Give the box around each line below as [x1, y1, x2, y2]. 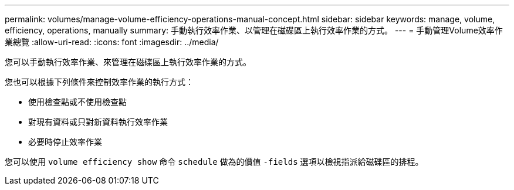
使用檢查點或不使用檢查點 [28, 97, 127, 107]
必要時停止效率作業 [28, 137, 102, 147]
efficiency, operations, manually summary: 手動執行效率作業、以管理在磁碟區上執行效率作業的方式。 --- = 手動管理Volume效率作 [5, 25, 503, 35]
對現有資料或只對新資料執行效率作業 [28, 117, 168, 127]
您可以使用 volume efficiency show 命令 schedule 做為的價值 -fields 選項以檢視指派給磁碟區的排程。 [5, 157, 424, 167]
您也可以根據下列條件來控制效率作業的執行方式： [5, 77, 194, 87]
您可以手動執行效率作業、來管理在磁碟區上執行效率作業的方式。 [5, 57, 251, 67]
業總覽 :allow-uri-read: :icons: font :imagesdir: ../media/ [5, 37, 219, 47]
